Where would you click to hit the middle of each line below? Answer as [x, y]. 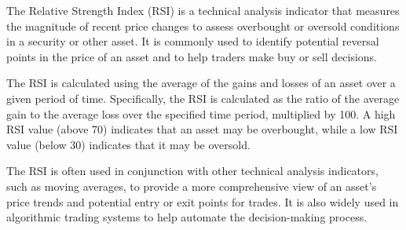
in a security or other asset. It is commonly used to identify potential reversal [193, 41]
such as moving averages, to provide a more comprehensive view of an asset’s [192, 186]
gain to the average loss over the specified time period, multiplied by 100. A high [201, 113]
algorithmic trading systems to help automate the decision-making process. [187, 217]
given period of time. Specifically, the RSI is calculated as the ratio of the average [203, 98]
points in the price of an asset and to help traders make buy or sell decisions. [192, 56]
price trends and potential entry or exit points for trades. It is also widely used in [203, 201]
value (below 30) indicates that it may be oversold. [128, 144]
